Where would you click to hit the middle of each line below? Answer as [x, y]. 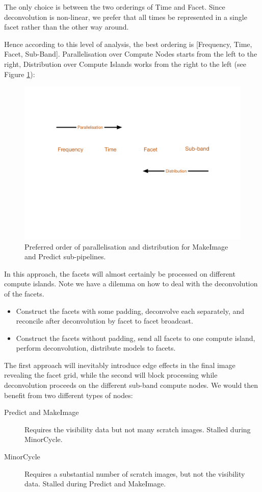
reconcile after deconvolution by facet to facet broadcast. [104, 321]
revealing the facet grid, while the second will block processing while [111, 375]
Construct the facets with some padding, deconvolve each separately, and [130, 311]
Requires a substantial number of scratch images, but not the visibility [135, 473]
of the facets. [24, 293]
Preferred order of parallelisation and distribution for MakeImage [126, 246]
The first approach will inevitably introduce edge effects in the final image [120, 365]
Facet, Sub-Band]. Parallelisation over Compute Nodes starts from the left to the [131, 54]
